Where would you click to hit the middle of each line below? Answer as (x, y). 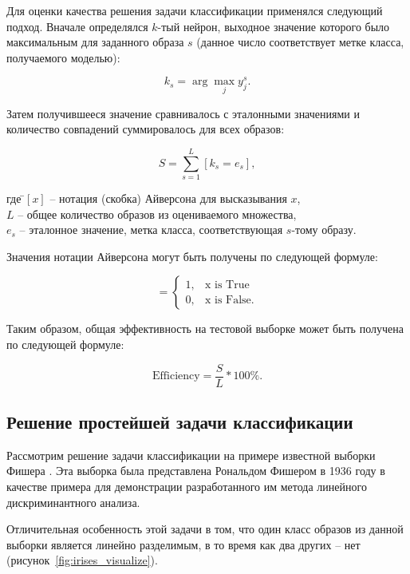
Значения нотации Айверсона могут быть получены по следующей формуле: (192, 256)
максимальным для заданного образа (95, 42)
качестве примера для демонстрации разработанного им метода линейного (187, 486)
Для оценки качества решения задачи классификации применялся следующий (195, 10)
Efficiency (176, 376)
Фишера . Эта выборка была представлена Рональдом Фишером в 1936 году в (196, 471)
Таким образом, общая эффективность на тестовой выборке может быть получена (205, 329)
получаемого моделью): (63, 57)
